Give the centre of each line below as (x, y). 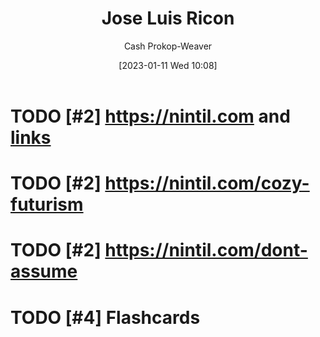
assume (44, 271)
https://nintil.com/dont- (206, 250)
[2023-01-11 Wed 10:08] (168, 65)
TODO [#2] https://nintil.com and (150, 116)
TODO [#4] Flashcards (105, 317)
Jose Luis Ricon (168, 18)
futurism (47, 204)
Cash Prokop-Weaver (168, 46)
